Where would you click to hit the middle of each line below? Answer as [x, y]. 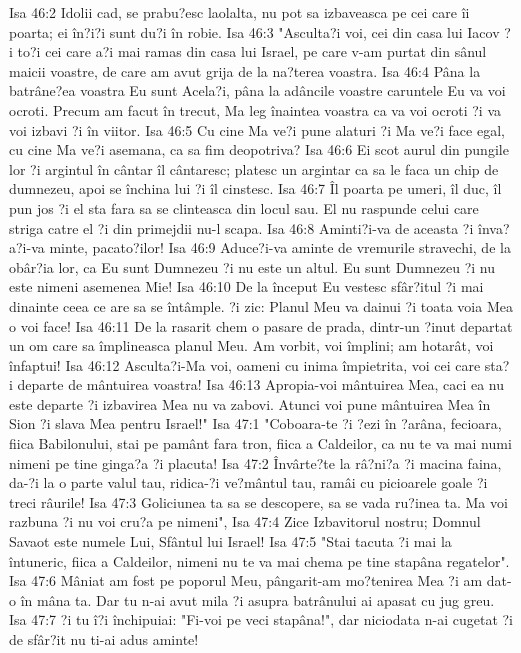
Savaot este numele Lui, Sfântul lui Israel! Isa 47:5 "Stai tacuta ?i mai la [230, 541]
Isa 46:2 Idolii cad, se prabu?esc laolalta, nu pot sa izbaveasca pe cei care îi [239, 12]
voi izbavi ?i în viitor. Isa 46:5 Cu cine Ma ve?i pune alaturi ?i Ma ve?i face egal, [257, 129]
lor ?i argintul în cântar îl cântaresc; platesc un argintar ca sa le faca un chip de [254, 168]
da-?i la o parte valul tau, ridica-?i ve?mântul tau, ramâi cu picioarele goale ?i [248, 482]
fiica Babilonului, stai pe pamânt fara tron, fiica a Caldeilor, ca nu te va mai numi [260, 443]
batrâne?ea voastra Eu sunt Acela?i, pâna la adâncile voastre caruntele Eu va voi [257, 90]
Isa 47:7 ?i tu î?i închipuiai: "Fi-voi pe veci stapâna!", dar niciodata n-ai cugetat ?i [261, 619]
